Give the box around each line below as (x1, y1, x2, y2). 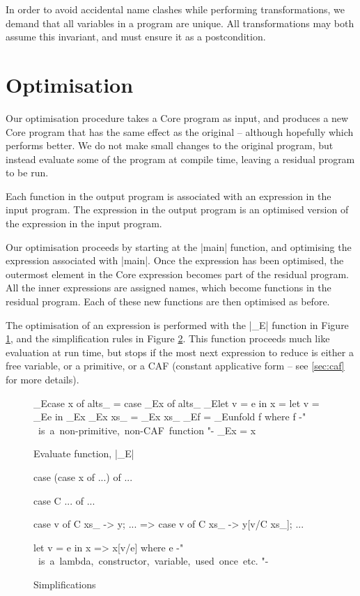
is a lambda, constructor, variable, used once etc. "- (38, 553, 269, 568)
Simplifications (33, 576, 96, 591)
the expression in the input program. (6, 216, 162, 231)
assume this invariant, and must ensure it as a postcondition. (6, 29, 266, 44)
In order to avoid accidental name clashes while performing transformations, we (6, 2, 345, 16)
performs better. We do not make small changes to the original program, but (6, 138, 334, 153)
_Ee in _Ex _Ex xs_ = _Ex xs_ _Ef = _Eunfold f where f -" (33, 409, 306, 424)
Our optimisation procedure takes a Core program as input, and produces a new (6, 110, 349, 125)
